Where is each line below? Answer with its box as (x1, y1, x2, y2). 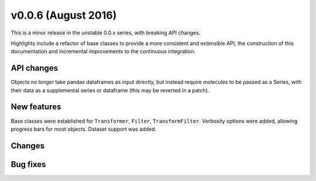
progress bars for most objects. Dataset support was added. (11, 126, 157, 133)
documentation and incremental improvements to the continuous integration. (11, 48, 196, 55)
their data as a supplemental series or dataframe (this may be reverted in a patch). (11, 86, 209, 93)
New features (11, 102, 61, 112)
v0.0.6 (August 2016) (11, 9, 117, 22)
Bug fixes (11, 159, 46, 169)
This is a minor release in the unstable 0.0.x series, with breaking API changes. (11, 29, 201, 36)
